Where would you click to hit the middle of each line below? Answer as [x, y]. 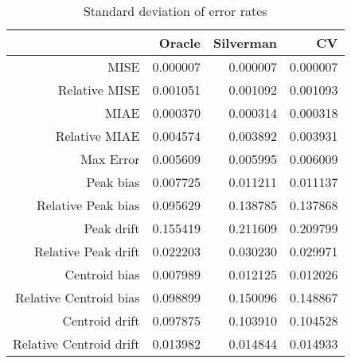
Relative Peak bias [88, 205]
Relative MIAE [97, 136]
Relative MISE [99, 90]
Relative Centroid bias [78, 297]
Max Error [110, 159]
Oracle [179, 43]
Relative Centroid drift [76, 343]
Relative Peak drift [87, 251]
